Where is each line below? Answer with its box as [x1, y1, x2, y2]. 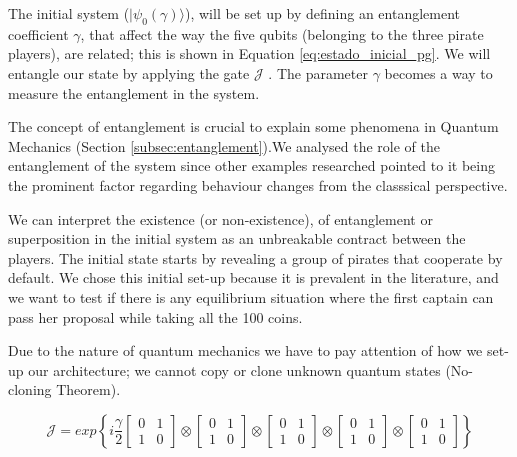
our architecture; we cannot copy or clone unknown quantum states [28, 359, 441, 380]
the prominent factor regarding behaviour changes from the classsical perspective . [8, 174, 508, 195]
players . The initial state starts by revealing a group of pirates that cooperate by [8, 247, 503, 268]
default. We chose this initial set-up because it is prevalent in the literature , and [8, 267, 499, 288]
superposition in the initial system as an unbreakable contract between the [8, 228, 466, 249]
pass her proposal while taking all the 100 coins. [8, 306, 303, 327]
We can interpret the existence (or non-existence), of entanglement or [8, 208, 433, 229]
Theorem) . [56, 379, 121, 400]
